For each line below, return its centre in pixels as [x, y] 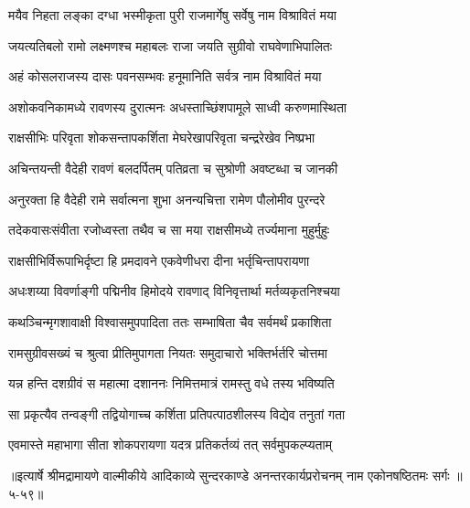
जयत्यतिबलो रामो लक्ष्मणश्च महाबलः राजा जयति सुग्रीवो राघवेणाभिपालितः [171, 45]
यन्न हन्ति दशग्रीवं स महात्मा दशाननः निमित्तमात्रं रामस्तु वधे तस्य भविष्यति [171, 383]
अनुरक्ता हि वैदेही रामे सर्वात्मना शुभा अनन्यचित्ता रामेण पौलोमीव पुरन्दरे [167, 199]
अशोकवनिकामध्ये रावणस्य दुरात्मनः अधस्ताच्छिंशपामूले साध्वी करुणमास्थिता [177, 106]
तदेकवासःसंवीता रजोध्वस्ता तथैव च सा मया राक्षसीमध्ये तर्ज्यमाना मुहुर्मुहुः [169, 230]
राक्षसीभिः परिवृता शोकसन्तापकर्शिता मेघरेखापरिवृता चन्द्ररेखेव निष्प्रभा [162, 138]
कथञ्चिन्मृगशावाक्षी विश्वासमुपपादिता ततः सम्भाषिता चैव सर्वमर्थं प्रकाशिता [170, 321]
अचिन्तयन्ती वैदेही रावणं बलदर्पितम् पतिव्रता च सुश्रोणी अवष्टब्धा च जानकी [173, 168]
